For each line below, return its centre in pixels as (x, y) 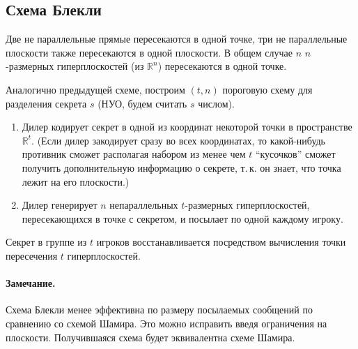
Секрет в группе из (46, 242)
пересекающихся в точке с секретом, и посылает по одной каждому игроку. (182, 218)
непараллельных (144, 205)
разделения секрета (46, 103)
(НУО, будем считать (142, 103)
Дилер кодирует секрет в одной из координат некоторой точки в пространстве (187, 127)
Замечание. (31, 283)
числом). (216, 103)
